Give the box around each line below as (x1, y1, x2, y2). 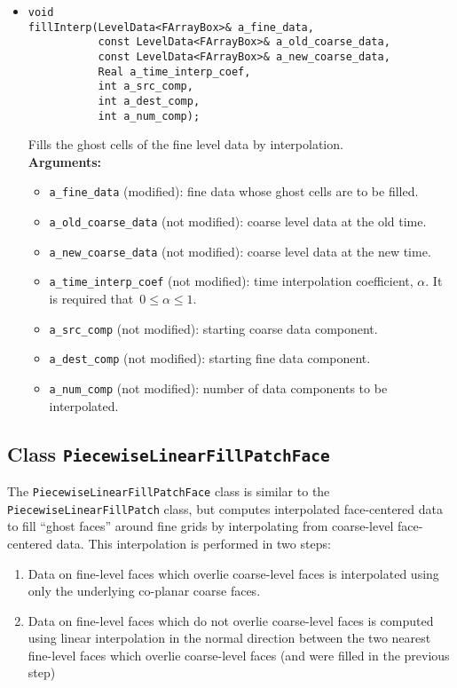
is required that (49, 289, 134, 308)
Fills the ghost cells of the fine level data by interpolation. (28, 135, 343, 154)
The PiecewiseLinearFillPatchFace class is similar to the (7, 482, 330, 500)
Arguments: (28, 152, 101, 170)
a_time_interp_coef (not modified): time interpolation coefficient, (49, 272, 414, 290)
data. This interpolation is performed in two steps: (56, 534, 331, 552)
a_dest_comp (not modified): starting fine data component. (49, 349, 371, 368)
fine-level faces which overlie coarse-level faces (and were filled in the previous (28, 645, 450, 664)
